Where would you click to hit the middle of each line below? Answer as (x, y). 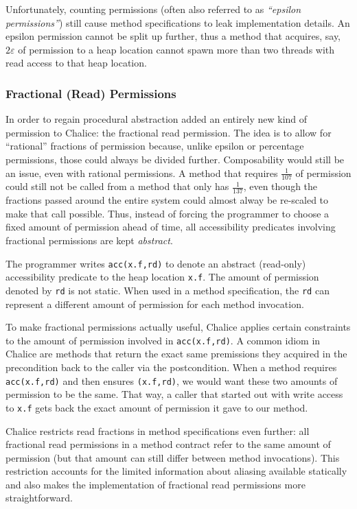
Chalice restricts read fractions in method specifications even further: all (158, 430)
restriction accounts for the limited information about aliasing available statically (176, 471)
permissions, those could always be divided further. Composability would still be (175, 159)
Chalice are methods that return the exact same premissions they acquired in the (176, 354)
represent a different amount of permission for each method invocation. (155, 304)
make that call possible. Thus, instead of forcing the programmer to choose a (168, 213)
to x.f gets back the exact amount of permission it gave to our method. (157, 407)
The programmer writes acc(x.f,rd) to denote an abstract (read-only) (156, 263)
